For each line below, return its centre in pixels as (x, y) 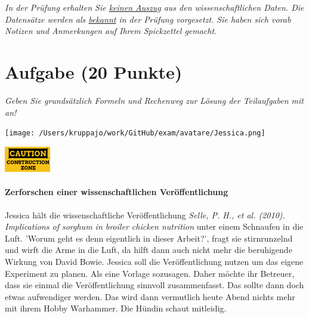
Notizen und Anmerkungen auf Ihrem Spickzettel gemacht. (111, 31)
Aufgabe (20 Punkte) (94, 71)
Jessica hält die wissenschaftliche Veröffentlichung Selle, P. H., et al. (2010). (145, 214)
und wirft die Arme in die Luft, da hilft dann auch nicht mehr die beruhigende (149, 250)
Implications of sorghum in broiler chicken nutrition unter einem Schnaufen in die (154, 226)
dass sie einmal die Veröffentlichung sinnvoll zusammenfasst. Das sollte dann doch (154, 285)
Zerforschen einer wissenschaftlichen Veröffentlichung (117, 192)
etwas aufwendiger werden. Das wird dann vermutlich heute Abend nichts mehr (150, 296)
